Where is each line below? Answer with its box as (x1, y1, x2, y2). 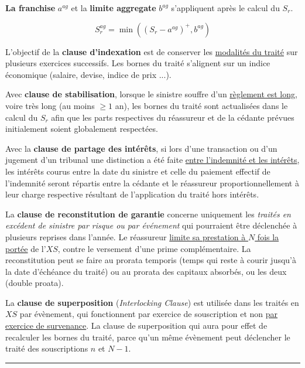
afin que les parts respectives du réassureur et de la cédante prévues (51, 111, 294, 123)
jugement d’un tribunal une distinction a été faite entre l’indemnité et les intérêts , (5, 154, 300, 166)
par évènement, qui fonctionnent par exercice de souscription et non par (19, 308, 278, 320)
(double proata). (5, 277, 64, 289)
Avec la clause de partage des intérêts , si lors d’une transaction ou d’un (5, 142, 277, 154)
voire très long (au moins (5, 99, 95, 111)
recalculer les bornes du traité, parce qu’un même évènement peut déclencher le (5, 330, 290, 343)
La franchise (5, 2, 56, 13)
